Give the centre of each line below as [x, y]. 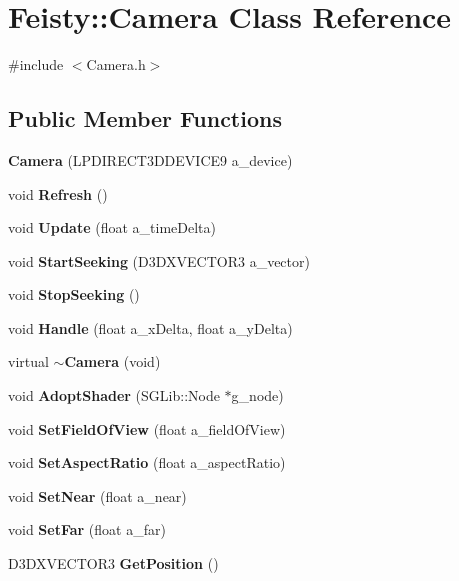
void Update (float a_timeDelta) [112, 227]
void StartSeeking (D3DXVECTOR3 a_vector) [159, 260]
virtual [28, 361]
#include [36, 64]
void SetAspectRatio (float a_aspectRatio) [147, 462]
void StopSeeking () [74, 294]
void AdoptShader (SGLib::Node [114, 395]
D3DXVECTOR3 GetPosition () [113, 563]
